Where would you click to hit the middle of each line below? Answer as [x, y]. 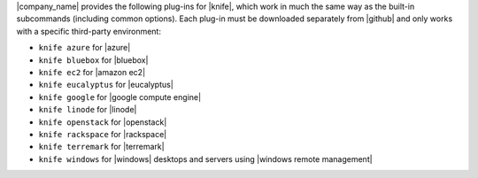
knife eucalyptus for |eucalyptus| [106, 85]
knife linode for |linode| [88, 110]
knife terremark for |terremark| [101, 147]
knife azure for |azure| [85, 48]
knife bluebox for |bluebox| [93, 60]
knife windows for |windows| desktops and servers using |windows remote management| [205, 159]
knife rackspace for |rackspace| [103, 134]
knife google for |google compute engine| [120, 97]
